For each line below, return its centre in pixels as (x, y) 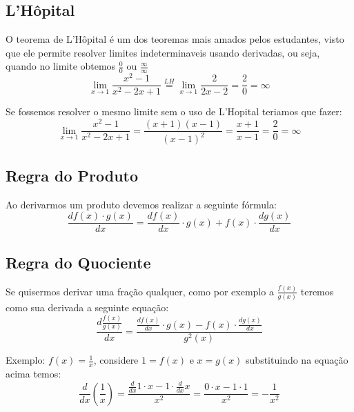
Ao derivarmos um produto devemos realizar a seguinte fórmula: (141, 204)
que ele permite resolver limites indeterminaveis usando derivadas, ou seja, (163, 52)
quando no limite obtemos (61, 66)
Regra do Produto (72, 175)
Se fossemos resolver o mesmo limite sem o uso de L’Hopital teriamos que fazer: (174, 111)
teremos (317, 291)
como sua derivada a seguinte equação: (87, 307)
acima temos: (33, 374)
